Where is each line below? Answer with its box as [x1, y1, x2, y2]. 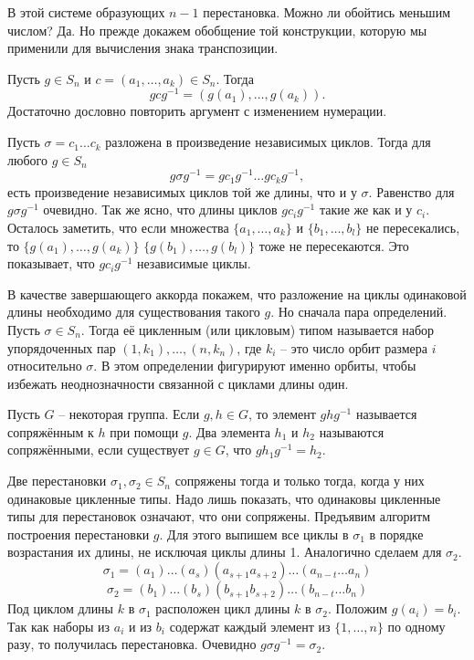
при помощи [110, 422, 179, 441]
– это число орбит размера [280, 338, 427, 357]
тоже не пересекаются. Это [258, 236, 409, 255]
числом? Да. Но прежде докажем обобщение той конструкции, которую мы [7, 20, 427, 39]
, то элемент [248, 404, 316, 424]
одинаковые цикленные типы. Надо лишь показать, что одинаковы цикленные [7, 488, 441, 508]
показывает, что [7, 254, 95, 273]
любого [7, 150, 47, 169]
